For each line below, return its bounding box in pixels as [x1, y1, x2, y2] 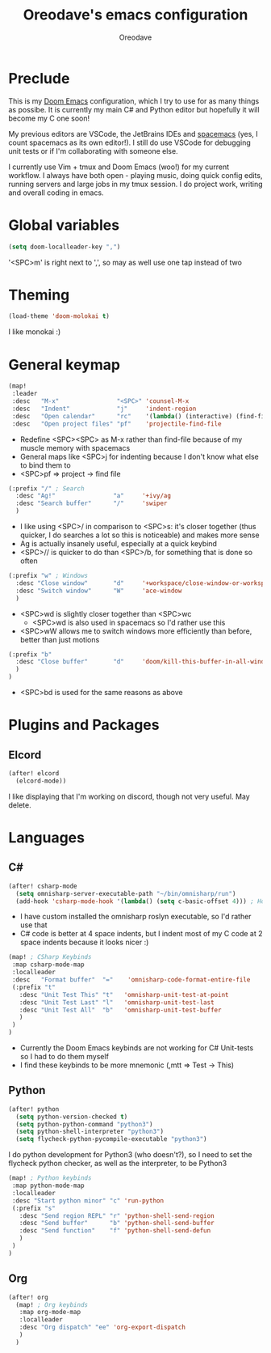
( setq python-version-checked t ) [15, 1113, 128, 1121]
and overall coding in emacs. [8, 188, 104, 197]
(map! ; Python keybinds [8, 1174, 92, 1182]
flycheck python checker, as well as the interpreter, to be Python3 [8, 1159, 227, 1168]
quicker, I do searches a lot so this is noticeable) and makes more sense [19, 530, 260, 540]
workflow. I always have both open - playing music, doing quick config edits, [8, 170, 263, 180]
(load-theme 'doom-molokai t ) [8, 312, 110, 320]
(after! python [8, 1105, 60, 1113]
